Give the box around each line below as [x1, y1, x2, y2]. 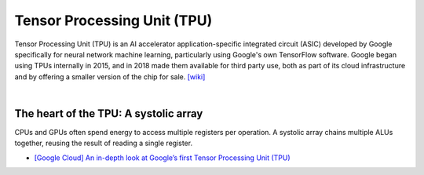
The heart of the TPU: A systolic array [14, 107, 203, 120]
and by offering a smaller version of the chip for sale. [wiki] [14, 71, 206, 82]
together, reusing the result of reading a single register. [14, 138, 192, 148]
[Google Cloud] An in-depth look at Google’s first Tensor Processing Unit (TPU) [34, 153, 291, 162]
